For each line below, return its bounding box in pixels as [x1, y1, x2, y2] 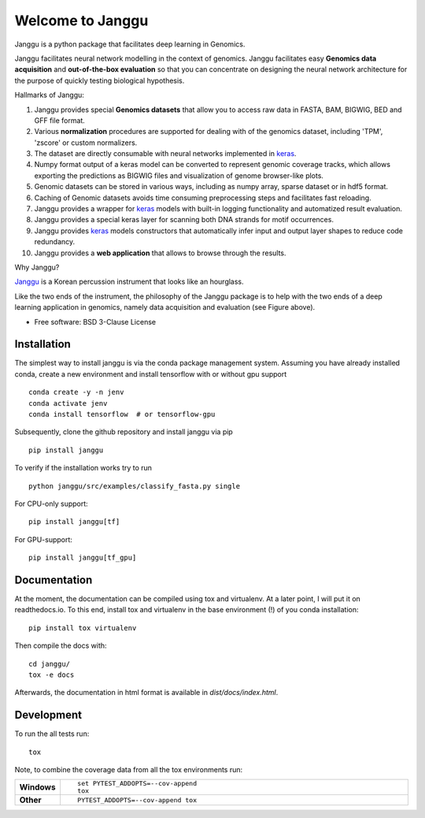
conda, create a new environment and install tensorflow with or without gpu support [14, 369, 287, 378]
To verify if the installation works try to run [14, 463, 153, 473]
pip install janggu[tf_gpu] [28, 553, 137, 563]
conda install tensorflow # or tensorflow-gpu [28, 410, 216, 418]
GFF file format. [34, 115, 86, 125]
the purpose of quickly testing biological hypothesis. [14, 76, 185, 85]
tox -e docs [28, 670, 75, 679]
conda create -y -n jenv [28, 388, 124, 397]
